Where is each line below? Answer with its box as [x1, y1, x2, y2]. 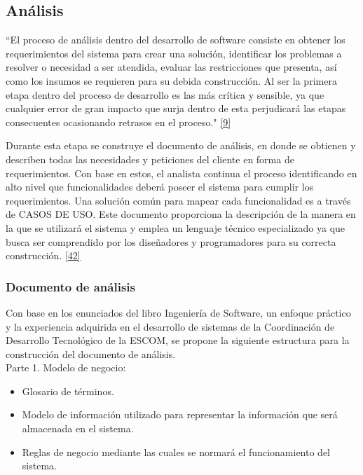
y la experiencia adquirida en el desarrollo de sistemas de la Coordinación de [6, 319, 335, 333]
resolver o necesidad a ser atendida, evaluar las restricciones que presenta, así [6, 60, 337, 74]
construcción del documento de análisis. [6, 346, 176, 361]
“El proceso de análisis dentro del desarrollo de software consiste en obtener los [6, 32, 345, 47]
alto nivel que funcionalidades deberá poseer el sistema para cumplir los [6, 179, 314, 194]
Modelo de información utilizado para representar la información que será [22, 407, 338, 422]
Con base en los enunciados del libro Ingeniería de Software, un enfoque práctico [6, 305, 351, 319]
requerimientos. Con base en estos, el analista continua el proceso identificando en [6, 165, 357, 180]
